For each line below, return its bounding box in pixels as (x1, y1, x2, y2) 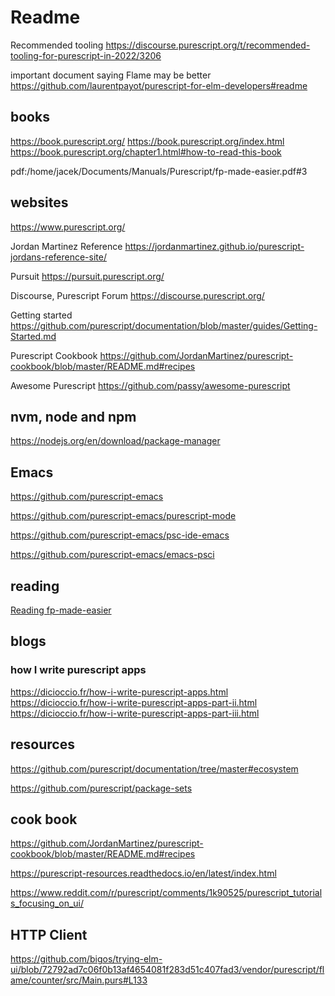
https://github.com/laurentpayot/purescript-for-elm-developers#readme (10, 79, 308, 91)
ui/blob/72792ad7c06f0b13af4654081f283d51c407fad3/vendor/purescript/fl (10, 964, 325, 976)
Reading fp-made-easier (10, 604, 112, 616)
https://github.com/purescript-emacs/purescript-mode (10, 510, 237, 522)
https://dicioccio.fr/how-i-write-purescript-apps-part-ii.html (10, 696, 258, 708)
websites (10, 194, 69, 211)
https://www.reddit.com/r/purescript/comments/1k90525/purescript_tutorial (10, 887, 323, 899)
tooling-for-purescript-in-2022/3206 (10, 49, 162, 61)
